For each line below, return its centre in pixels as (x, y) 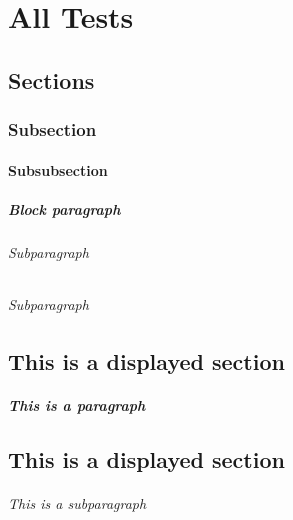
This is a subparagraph (77, 503)
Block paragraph (64, 208)
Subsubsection (58, 169)
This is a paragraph (77, 405)
